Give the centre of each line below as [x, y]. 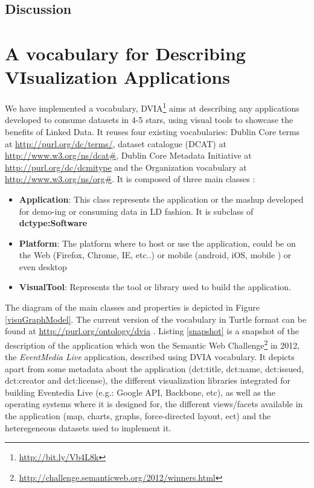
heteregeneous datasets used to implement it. [88, 427]
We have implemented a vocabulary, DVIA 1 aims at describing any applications [152, 107]
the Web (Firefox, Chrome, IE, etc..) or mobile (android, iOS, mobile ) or [155, 255]
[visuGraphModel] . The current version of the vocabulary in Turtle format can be [156, 319]
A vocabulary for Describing [125, 53]
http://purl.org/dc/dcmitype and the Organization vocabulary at [126, 167]
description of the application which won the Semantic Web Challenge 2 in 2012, [152, 344]
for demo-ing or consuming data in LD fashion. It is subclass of [136, 211]
